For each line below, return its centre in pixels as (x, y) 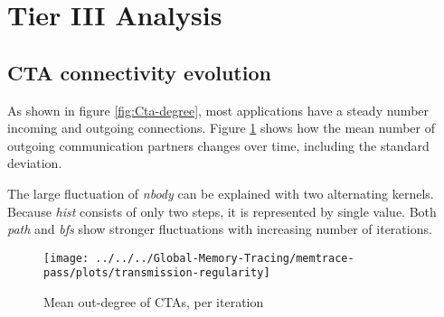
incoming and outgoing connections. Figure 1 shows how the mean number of (222, 128)
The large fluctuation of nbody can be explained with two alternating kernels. (221, 193)
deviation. (35, 163)
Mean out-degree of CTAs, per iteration (154, 302)
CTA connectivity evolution (139, 72)
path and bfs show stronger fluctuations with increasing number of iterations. (220, 229)
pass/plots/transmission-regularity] (157, 273)
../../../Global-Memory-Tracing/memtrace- (225, 258)
